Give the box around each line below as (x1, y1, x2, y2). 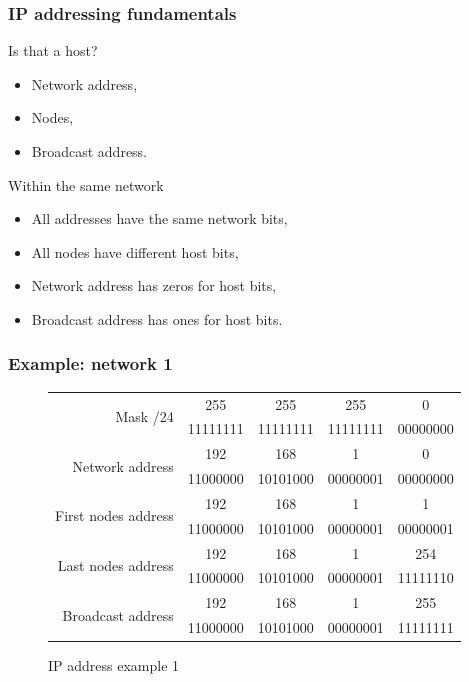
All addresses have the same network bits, (31, 208, 288, 229)
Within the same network (8, 174, 164, 195)
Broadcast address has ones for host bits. (31, 308, 283, 329)
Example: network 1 (8, 351, 173, 376)
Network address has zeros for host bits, (31, 275, 277, 296)
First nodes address (55, 505, 174, 526)
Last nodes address (57, 555, 174, 576)
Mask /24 (115, 405, 174, 426)
